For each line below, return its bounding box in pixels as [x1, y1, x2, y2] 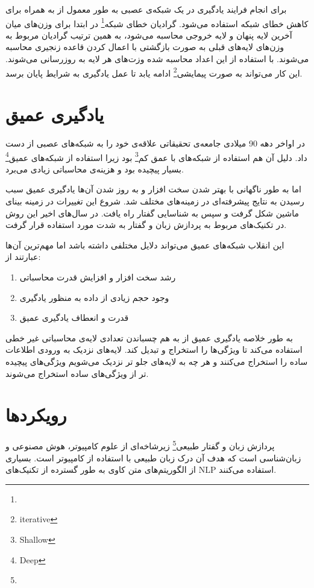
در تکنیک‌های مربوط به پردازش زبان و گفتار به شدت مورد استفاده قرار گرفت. [5, 218, 287, 231]
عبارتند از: [5, 250, 41, 263]
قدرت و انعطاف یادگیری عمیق [19, 311, 129, 324]
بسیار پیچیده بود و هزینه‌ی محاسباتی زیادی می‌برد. [5, 162, 184, 175]
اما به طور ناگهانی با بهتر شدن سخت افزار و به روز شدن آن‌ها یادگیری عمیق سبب [5, 183, 301, 195]
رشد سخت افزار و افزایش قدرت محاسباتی [19, 271, 176, 283]
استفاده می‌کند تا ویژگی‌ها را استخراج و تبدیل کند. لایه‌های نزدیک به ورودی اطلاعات [5, 343, 303, 356]
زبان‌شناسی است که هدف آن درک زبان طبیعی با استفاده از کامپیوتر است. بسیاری [5, 451, 301, 464]
